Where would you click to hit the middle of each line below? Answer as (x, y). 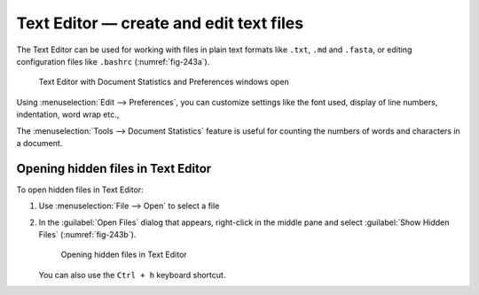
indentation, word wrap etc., (68, 114)
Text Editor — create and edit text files (160, 23)
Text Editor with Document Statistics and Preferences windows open (164, 82)
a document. (39, 143)
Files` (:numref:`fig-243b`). (87, 234)
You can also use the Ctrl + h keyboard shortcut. (132, 275)
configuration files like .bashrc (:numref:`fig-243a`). (113, 61)
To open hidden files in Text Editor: (80, 190)
